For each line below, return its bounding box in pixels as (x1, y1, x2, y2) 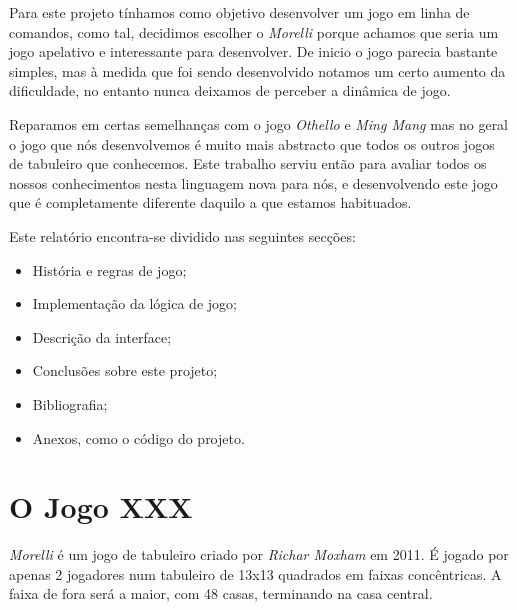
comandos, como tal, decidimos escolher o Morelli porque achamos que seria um (9, 21, 499, 42)
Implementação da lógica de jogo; (32, 293, 237, 314)
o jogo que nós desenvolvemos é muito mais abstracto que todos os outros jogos (9, 133, 495, 154)
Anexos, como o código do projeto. (32, 427, 245, 448)
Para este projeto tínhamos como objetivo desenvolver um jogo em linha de (9, 2, 470, 22)
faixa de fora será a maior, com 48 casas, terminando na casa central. (9, 583, 433, 604)
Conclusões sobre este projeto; (32, 360, 218, 381)
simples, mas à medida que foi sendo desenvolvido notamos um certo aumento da (9, 60, 506, 81)
